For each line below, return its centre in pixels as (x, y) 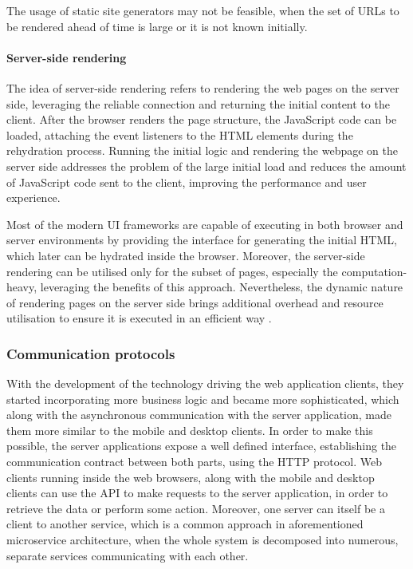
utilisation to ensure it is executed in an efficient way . (139, 318)
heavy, (22, 287)
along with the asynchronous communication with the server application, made (199, 415)
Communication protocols (91, 353)
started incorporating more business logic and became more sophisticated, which (203, 399)
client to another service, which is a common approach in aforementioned (185, 524)
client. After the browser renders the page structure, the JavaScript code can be (202, 119)
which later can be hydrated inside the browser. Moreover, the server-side (186, 255)
